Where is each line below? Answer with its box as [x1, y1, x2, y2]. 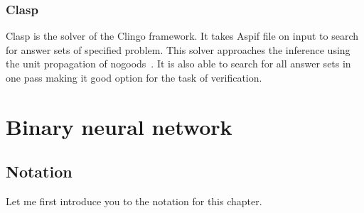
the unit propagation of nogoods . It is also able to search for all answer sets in [6, 56, 351, 71]
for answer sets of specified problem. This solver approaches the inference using [6, 42, 350, 57]
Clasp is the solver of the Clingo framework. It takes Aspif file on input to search [6, 28, 359, 43]
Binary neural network [6, 111, 232, 141]
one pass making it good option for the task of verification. [6, 70, 262, 84]
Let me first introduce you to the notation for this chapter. [6, 194, 262, 209]
